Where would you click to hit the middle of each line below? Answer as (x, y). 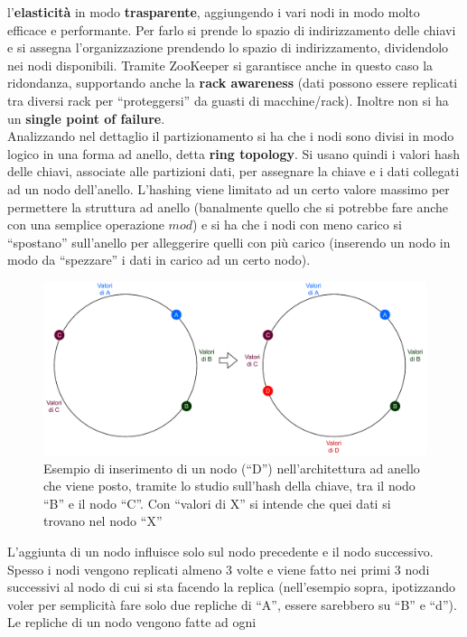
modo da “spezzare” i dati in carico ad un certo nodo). (159, 260)
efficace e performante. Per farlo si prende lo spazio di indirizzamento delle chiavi (232, 29)
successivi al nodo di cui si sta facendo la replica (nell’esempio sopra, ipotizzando (232, 587)
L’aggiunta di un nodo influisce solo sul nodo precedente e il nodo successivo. (220, 551)
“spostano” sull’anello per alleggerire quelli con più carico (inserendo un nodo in (229, 242)
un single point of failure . (86, 118)
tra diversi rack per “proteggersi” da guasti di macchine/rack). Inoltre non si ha (228, 100)
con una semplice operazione (86, 225)
